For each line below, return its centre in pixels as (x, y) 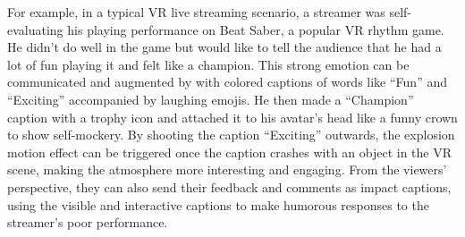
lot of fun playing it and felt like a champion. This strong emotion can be (208, 64)
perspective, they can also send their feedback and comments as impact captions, (229, 186)
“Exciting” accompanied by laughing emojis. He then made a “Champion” (211, 99)
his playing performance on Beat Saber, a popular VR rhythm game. (256, 29)
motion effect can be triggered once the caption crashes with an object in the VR (230, 152)
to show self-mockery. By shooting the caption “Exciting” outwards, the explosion (231, 135)
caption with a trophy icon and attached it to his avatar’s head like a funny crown (232, 117)
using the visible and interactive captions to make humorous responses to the (218, 204)
